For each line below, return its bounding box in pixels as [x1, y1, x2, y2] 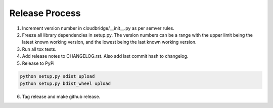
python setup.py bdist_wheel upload [20, 80, 111, 86]
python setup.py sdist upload [20, 73, 95, 79]
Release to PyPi [22, 60, 55, 66]
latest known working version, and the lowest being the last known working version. [22, 39, 197, 45]
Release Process [9, 8, 81, 19]
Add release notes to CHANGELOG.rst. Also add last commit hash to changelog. [22, 53, 189, 59]
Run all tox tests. [22, 46, 57, 52]
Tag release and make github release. [22, 93, 101, 99]
